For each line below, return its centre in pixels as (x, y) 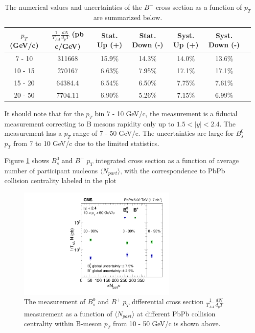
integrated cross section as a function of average (167, 160)
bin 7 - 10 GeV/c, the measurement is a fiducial (166, 114)
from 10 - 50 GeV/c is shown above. (167, 323)
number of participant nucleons (51, 170)
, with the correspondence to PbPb (173, 170)
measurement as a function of (68, 313)
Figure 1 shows (27, 160)
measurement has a (33, 133)
